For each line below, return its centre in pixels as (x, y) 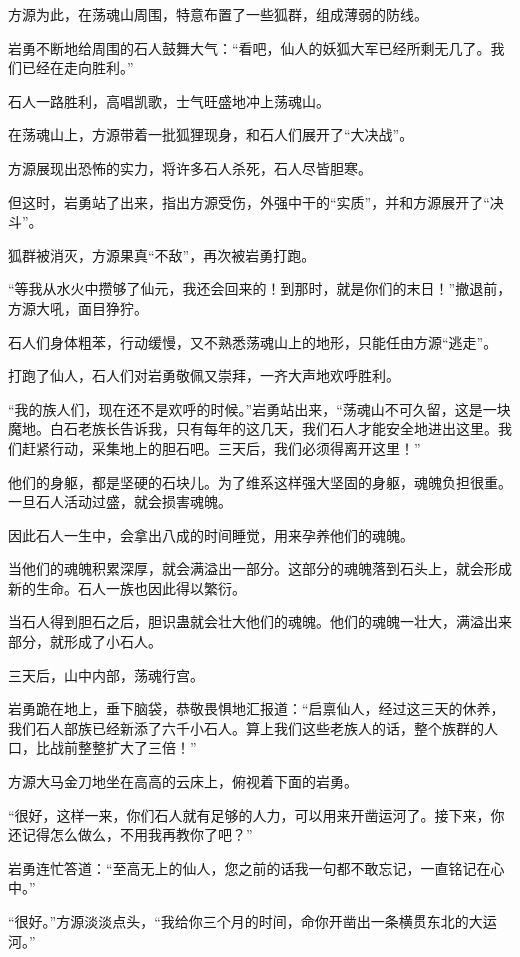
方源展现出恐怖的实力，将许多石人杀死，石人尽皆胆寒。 (190, 167)
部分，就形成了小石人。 (85, 641)
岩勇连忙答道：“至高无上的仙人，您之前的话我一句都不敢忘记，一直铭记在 (249, 867)
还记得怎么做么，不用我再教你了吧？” (130, 834)
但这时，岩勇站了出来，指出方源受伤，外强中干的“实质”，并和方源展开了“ (249, 201)
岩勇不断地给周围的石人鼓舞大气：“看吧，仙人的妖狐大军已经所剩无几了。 (249, 47)
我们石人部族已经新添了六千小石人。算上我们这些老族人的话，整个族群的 (246, 727)
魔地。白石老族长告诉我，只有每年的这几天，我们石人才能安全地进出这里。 (253, 428)
